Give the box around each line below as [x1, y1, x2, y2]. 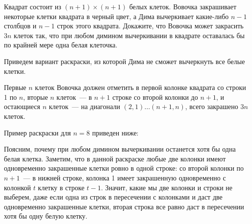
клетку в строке [38, 182, 85, 192]
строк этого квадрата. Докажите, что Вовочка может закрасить [57, 21, 244, 31]
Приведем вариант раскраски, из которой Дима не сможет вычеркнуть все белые [4, 56, 245, 66]
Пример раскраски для [4, 127, 71, 137]
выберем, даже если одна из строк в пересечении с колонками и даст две [4, 192, 223, 202]
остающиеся [4, 101, 41, 112]
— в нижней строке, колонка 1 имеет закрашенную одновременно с [23, 172, 226, 182]
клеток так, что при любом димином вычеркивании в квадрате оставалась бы [14, 30, 245, 40]
